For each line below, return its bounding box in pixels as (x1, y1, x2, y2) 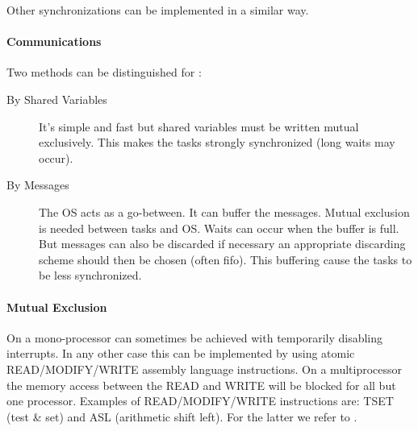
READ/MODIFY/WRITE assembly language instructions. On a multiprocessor (6, 360, 403, 377)
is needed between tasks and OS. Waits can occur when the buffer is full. (39, 219, 399, 236)
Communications (6, 33, 102, 50)
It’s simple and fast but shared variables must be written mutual (39, 118, 359, 135)
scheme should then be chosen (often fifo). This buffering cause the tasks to (39, 251, 412, 267)
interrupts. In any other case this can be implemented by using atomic (6, 345, 355, 362)
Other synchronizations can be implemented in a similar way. (6, 2, 309, 18)
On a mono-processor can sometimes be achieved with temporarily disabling (6, 329, 383, 346)
